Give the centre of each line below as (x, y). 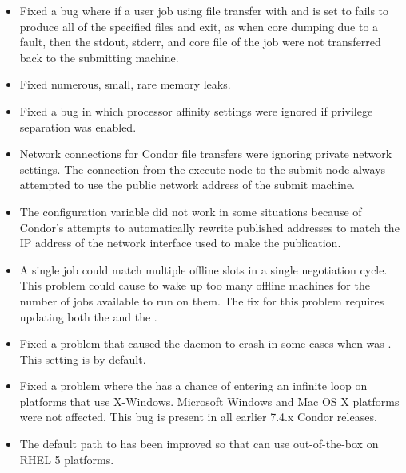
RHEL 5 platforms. (67, 459)
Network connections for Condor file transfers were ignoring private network (206, 154)
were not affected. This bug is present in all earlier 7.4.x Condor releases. (198, 417)
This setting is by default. (83, 359)
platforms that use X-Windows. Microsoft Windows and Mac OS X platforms (209, 401)
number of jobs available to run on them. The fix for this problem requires (202, 300)
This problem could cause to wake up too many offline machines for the (195, 285)
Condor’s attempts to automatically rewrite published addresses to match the (209, 227)
